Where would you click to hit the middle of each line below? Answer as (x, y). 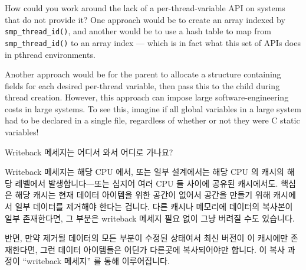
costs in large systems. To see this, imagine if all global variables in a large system (153, 108)
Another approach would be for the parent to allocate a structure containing (143, 74)
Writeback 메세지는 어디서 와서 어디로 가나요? (89, 152)
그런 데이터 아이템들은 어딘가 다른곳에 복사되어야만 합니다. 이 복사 (162, 249)
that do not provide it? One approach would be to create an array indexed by (145, 19)
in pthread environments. (50, 54)
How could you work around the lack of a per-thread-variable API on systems (145, 8)
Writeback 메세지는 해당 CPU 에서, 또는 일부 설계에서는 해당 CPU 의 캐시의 (144, 172)
